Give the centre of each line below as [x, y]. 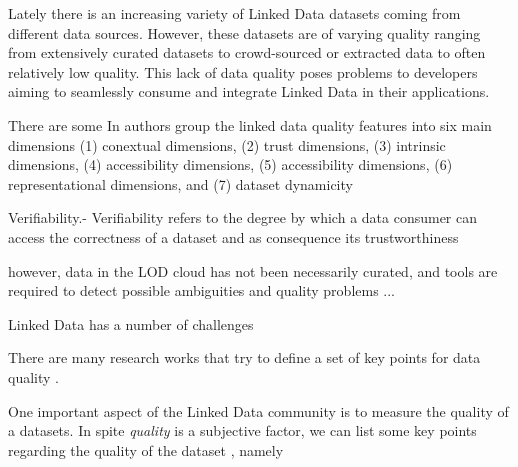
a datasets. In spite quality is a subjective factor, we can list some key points [242, 430]
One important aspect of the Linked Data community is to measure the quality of [258, 410]
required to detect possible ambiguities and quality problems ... [202, 290]
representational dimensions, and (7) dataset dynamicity [180, 183]
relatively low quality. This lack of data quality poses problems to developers [243, 71]
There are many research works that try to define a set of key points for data [244, 357]
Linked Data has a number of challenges [131, 323]
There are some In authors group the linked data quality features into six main [250, 124]
